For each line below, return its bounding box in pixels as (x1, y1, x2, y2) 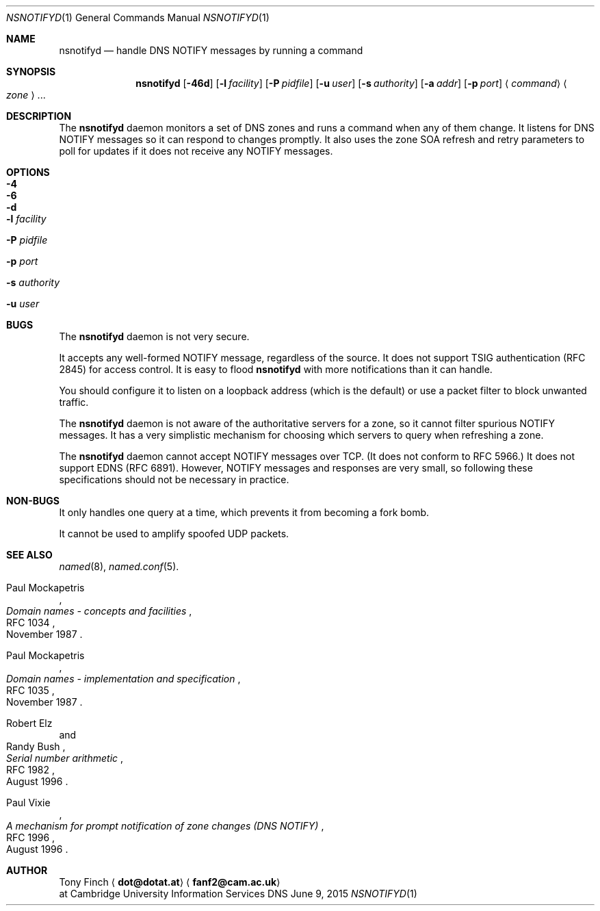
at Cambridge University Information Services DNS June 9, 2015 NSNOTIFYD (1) (59, 888, 417, 899)
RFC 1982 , (6, 764, 55, 775)
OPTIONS (6, 166, 50, 178)
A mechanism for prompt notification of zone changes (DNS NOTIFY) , (6, 820, 324, 832)
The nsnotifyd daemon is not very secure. (59, 331, 250, 342)
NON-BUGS (6, 495, 60, 506)
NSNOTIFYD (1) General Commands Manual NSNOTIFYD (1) (6, 12, 270, 23)
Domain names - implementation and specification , (6, 673, 241, 684)
